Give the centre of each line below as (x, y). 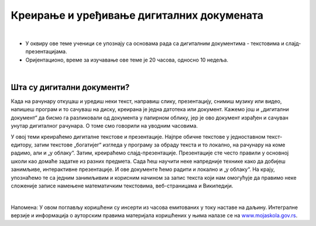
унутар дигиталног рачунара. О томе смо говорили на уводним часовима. (104, 126)
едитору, (22, 145)
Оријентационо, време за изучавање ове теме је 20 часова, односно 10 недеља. (127, 60)
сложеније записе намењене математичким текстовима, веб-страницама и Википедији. (122, 186)
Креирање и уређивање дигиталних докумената (137, 15)
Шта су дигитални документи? (70, 87)
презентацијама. (46, 52)
